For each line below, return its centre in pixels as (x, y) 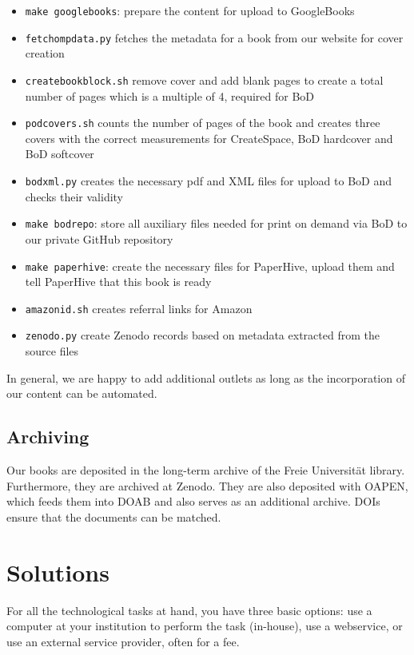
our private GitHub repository (99, 238)
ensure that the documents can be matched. (114, 516)
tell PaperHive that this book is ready (118, 282)
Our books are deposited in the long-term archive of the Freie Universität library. (206, 470)
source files (52, 351)
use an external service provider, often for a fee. (123, 641)
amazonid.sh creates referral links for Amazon (139, 308)
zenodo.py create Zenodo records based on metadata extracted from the (202, 335)
